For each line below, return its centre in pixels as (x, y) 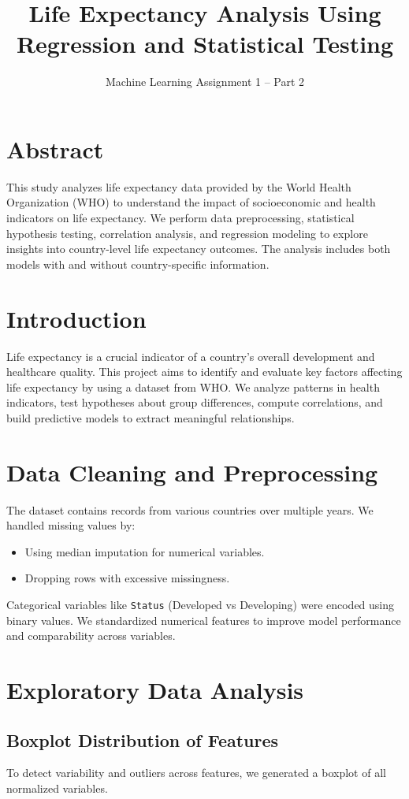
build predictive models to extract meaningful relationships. (151, 417)
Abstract (55, 149)
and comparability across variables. (91, 635)
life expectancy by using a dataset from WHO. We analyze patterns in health (193, 386)
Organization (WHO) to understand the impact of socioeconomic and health (191, 202)
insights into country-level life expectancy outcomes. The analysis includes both (199, 249)
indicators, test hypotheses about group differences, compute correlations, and (195, 402)
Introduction (76, 318)
